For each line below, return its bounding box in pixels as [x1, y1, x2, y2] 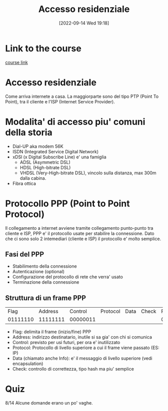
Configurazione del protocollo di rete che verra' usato [12, 274, 123, 280]
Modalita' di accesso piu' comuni [5, 116, 145, 127]
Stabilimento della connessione [12, 263, 77, 269]
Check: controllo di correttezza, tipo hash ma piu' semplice [12, 366, 134, 372]
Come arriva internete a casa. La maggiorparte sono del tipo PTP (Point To [5, 93, 159, 99]
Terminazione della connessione [12, 279, 79, 285]
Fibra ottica [12, 180, 36, 186]
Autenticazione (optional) [12, 269, 65, 275]
